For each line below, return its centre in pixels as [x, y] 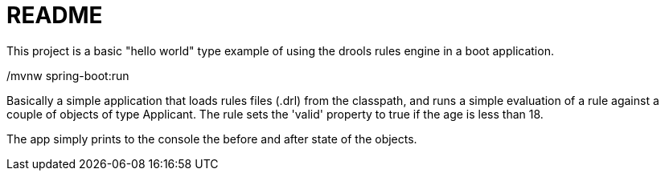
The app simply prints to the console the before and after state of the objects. [212, 139]
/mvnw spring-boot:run [68, 75]
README [55, 15]
